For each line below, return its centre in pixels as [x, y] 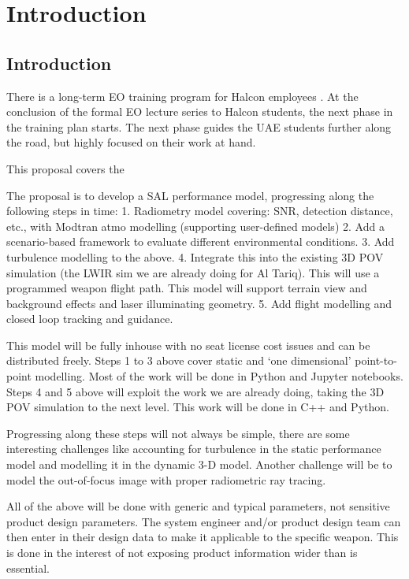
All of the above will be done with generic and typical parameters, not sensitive [198, 506]
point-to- [376, 360]
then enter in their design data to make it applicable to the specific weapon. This [203, 537]
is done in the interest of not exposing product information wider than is [182, 553]
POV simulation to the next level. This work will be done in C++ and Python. [198, 407]
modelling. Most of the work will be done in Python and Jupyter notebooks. [219, 376]
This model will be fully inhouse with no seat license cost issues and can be [188, 345]
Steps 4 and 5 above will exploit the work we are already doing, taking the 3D [195, 391]
